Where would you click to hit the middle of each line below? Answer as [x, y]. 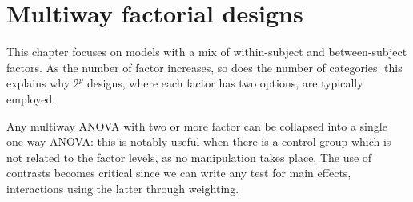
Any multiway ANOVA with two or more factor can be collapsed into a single [197, 125]
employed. [31, 98]
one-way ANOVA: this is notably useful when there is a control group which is [199, 141]
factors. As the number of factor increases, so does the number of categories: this [204, 67]
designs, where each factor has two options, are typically [225, 83]
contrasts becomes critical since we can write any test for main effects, [179, 173]
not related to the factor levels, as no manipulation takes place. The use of [189, 157]
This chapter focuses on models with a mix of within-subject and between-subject [207, 52]
